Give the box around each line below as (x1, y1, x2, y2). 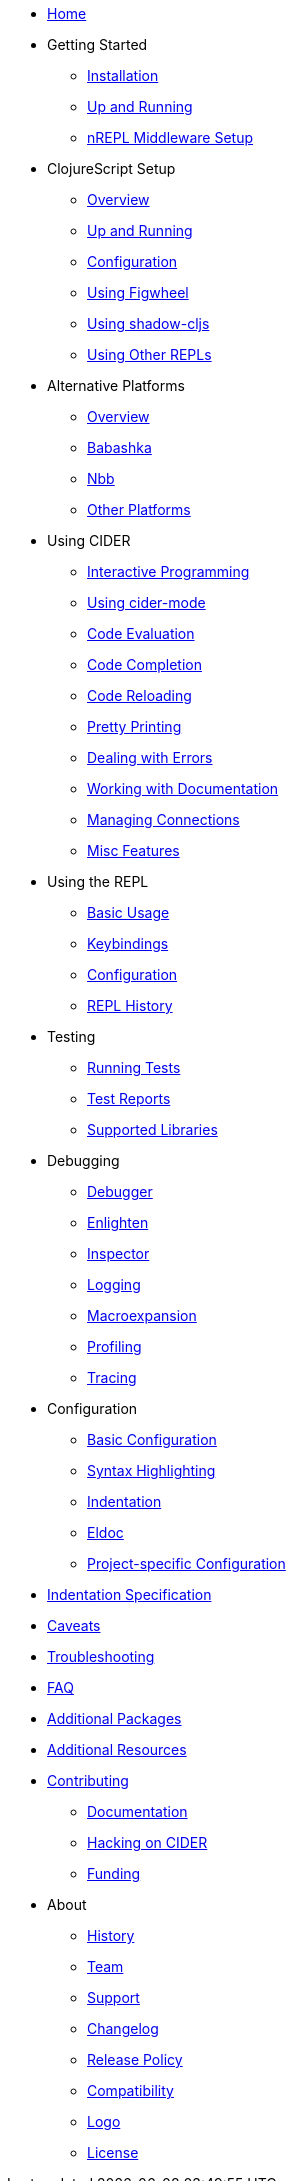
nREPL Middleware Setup (87, 129, 254, 146)
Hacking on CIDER (87, 1834, 208, 1851)
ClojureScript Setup (47, 160, 176, 177)
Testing (47, 1028, 96, 1045)
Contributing (47, 1772, 129, 1789)
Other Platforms (87, 501, 191, 518)
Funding (87, 1865, 141, 1882)
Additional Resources (47, 1741, 187, 1758)
